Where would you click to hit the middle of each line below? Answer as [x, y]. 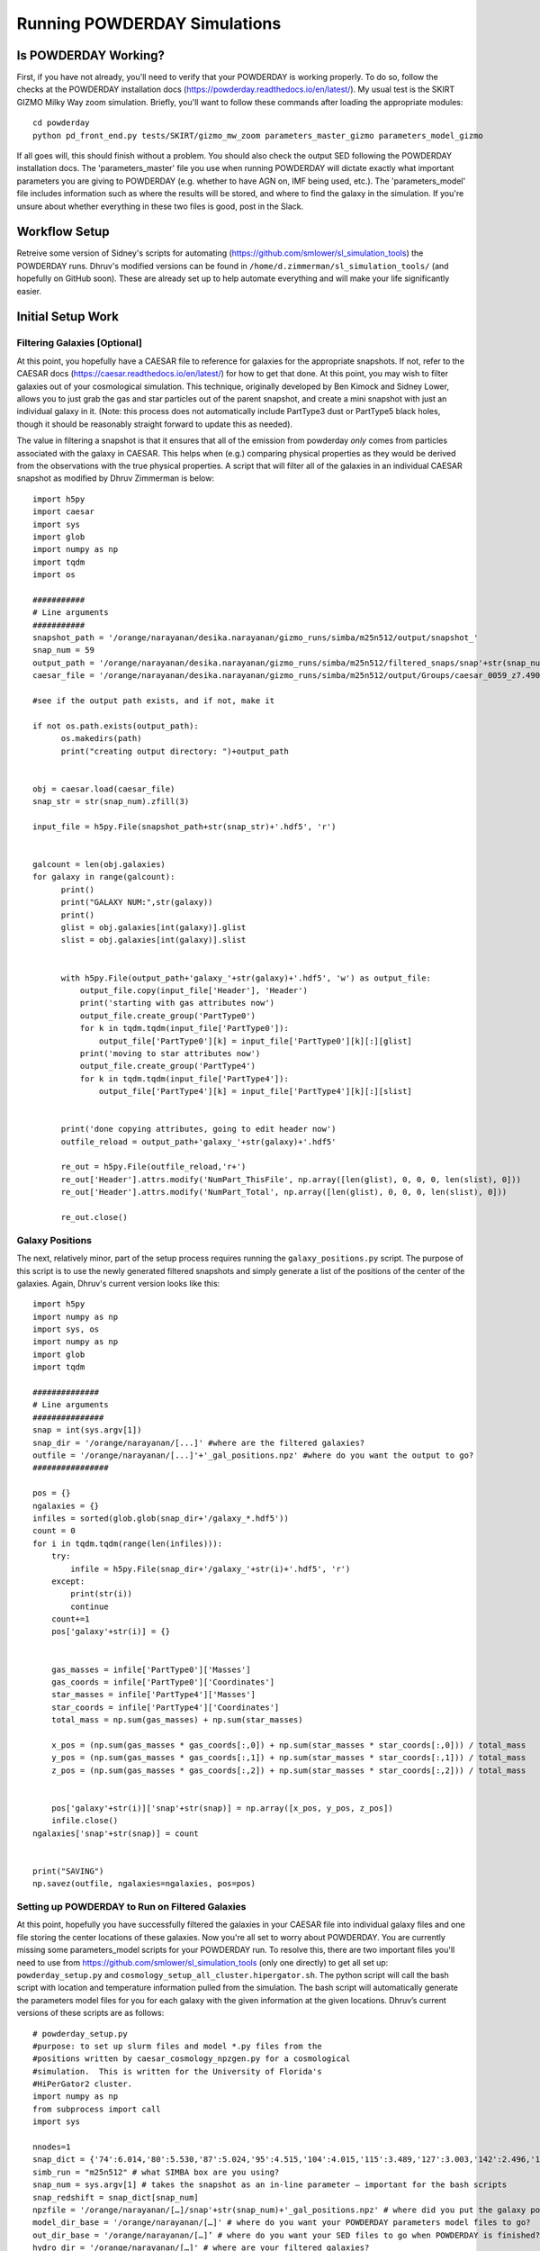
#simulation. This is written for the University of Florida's [178, 2071]
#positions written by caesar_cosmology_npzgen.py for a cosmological [192, 2059]
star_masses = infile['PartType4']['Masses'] [153, 1695]
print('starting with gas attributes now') [177, 1003]
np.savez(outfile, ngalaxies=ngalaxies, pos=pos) [144, 1884]
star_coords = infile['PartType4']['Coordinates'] [165, 1707]
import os [54, 575]
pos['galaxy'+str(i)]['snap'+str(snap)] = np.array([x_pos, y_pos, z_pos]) [222, 1808]
